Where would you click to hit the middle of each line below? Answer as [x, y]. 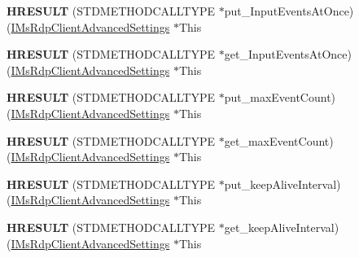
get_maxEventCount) [279, 140]
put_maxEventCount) [280, 97]
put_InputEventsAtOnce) [289, 11]
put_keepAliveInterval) [282, 184]
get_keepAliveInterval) [282, 227]
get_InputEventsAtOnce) [288, 54]
